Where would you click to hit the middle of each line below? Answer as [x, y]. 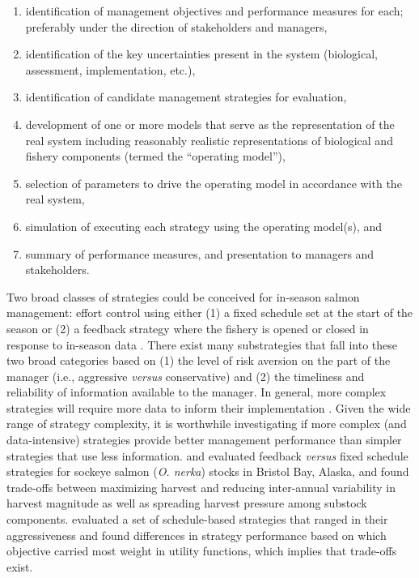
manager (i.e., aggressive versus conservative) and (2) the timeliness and [186, 376]
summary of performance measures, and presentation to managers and [200, 253]
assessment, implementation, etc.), [110, 69]
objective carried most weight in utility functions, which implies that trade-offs [202, 551]
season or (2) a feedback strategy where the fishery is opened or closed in [188, 328]
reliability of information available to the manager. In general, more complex [197, 392]
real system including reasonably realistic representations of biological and [209, 140]
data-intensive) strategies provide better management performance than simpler [204, 440]
